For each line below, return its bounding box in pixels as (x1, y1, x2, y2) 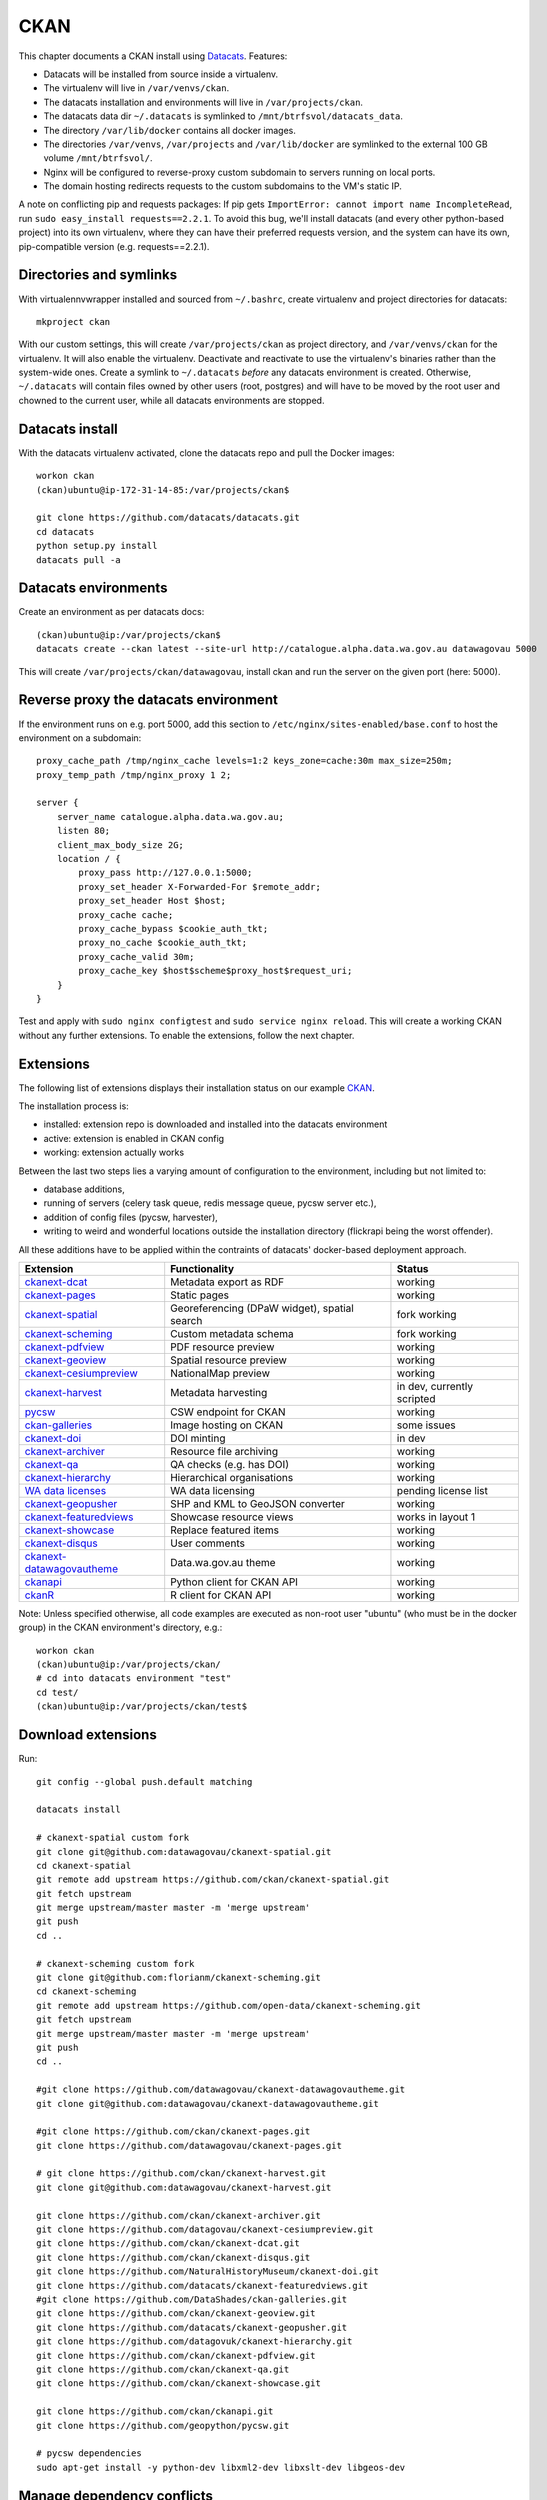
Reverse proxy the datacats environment (18, 691, 279, 709)
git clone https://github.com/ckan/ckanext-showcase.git (36, 2378, 322, 2389)
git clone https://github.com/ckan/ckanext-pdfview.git (36, 2350, 316, 2361)
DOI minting (170, 1431, 226, 1445)
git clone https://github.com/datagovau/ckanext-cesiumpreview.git (36, 2224, 374, 2235)
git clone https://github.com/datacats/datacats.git (36, 512, 300, 524)
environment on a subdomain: (18, 731, 142, 744)
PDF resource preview (170, 1340, 275, 1354)
